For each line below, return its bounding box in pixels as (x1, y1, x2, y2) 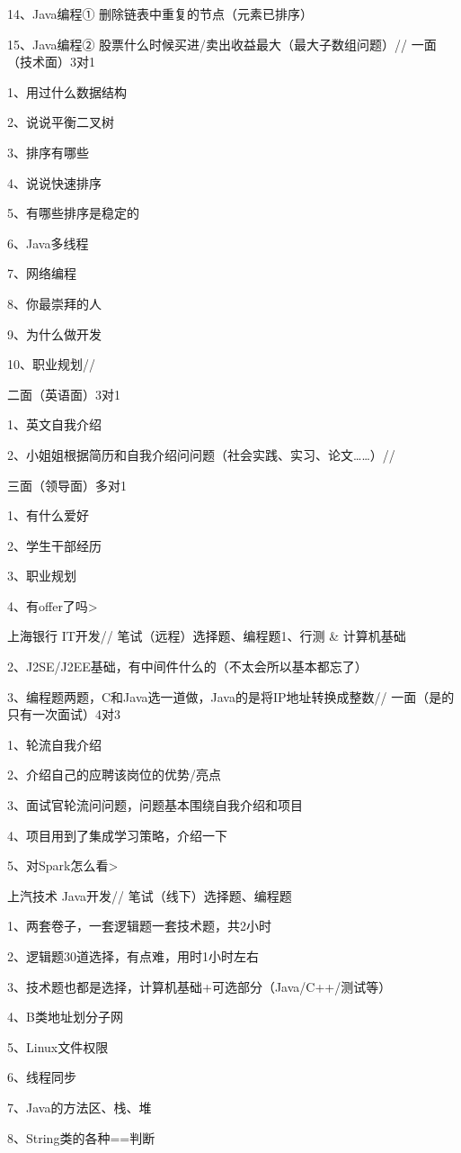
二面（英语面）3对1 (7, 384, 120, 403)
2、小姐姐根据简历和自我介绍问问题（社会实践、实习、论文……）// (7, 445, 395, 464)
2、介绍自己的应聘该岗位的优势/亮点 (7, 765, 221, 784)
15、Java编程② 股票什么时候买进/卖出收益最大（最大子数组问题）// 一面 (7, 34, 437, 53)
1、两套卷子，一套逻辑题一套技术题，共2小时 (7, 916, 271, 935)
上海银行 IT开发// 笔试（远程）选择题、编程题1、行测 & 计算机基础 (7, 626, 406, 645)
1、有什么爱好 (7, 506, 89, 525)
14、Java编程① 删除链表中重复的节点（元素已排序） (7, 5, 314, 23)
